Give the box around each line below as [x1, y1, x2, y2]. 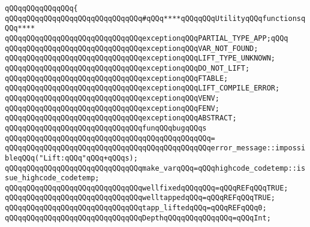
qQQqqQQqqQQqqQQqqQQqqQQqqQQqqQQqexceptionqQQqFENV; [5, 104, 219, 113]
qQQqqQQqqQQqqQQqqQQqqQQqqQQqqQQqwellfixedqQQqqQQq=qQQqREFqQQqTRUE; [5, 183, 288, 192]
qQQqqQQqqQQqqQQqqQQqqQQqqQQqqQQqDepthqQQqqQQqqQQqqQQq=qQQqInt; [5, 213, 271, 222]
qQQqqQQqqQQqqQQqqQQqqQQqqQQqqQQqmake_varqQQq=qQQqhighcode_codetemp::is [5, 164, 306, 172]
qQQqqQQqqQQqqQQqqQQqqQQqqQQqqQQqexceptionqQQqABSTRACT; [5, 114, 237, 123]
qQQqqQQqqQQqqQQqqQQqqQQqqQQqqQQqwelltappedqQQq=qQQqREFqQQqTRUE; [5, 193, 276, 202]
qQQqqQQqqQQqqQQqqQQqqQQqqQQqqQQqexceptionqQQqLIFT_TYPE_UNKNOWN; [5, 54, 276, 63]
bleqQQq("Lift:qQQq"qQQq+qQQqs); [5, 153, 138, 162]
